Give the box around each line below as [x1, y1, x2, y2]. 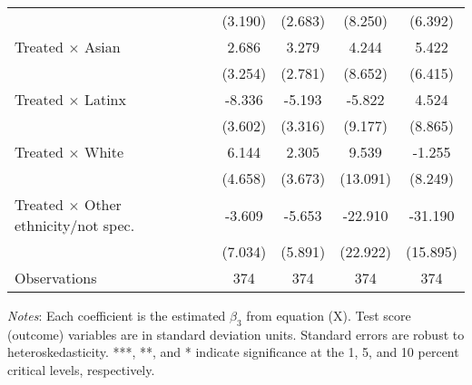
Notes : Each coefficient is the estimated [7, 306, 226, 324]
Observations [15, 267, 97, 288]
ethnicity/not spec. [15, 215, 135, 236]
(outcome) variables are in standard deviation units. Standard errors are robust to [7, 324, 465, 343]
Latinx [84, 89, 126, 110]
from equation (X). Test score [246, 306, 411, 324]
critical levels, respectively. [7, 360, 155, 379]
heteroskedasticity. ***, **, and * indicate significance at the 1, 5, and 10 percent [7, 342, 459, 361]
